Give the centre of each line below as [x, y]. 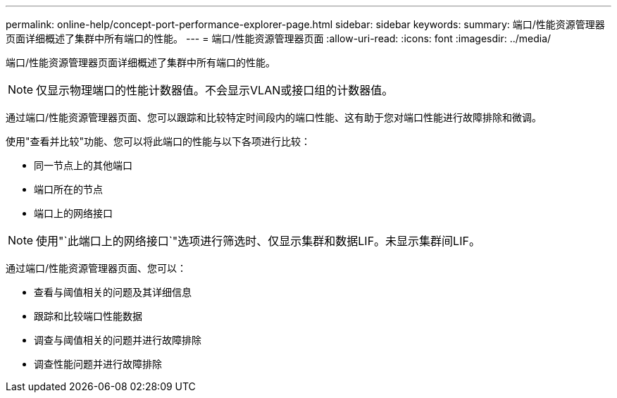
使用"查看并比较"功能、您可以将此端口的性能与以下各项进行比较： [158, 141]
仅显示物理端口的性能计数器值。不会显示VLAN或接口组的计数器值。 [215, 90]
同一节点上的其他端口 [83, 165]
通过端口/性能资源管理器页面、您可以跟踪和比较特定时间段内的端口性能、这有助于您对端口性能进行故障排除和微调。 [274, 117]
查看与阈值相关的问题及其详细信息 [113, 292]
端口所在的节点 [68, 189]
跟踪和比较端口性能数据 [88, 316]
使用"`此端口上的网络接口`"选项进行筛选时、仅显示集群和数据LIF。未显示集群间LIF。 [258, 241]
